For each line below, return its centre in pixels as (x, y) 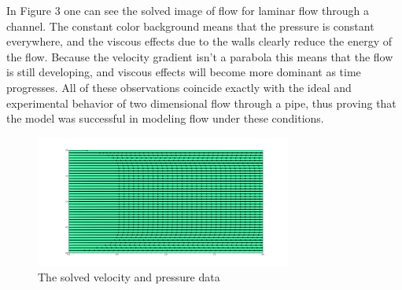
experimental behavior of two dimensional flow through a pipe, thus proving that (201, 103)
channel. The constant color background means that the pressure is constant (190, 26)
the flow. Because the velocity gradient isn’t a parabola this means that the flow (200, 56)
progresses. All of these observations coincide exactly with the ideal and (179, 87)
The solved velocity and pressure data (129, 276)
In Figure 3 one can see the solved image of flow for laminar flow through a (188, 10)
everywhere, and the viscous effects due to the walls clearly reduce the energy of (199, 41)
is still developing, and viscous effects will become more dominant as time (184, 72)
